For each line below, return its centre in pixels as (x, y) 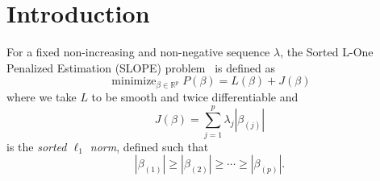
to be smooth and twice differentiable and (195, 97)
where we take (42, 97)
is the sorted (37, 146)
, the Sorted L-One (327, 52)
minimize (134, 82)
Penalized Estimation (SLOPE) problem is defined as (141, 67)
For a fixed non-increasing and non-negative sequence (138, 52)
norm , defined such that (149, 146)
